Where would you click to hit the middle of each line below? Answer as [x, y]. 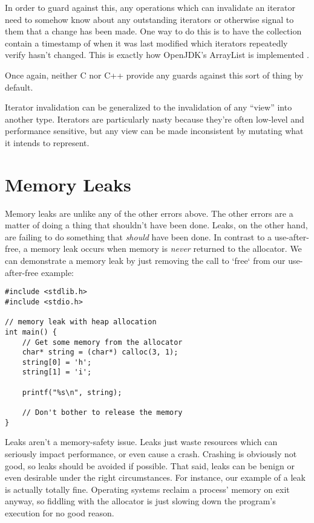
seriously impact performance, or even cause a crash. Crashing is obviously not [151, 454]
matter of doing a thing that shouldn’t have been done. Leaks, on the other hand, [156, 225]
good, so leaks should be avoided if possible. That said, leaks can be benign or [150, 465]
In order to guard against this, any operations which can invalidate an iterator [150, 7]
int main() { [31, 332]
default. [19, 87]
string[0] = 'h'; [57, 362]
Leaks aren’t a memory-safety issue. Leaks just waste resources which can [141, 442]
